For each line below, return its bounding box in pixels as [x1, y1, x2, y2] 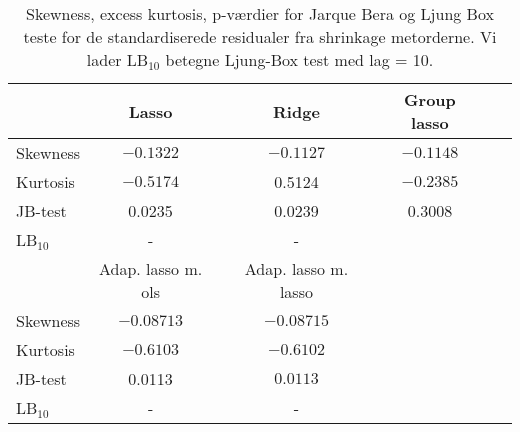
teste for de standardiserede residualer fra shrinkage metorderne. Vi [23, 25, 497, 48]
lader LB [86, 48, 149, 71]
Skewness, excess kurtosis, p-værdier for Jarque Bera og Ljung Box [26, 2, 494, 25]
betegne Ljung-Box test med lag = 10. [165, 48, 434, 71]
